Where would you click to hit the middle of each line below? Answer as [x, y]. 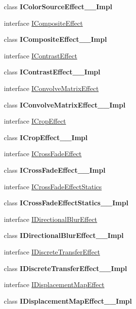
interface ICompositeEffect [43, 23]
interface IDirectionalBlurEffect [51, 219]
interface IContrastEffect [41, 55]
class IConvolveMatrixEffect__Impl [65, 104]
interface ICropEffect [35, 121]
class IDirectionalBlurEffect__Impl [64, 235]
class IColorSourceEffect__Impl [58, 6]
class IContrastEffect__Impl [52, 72]
